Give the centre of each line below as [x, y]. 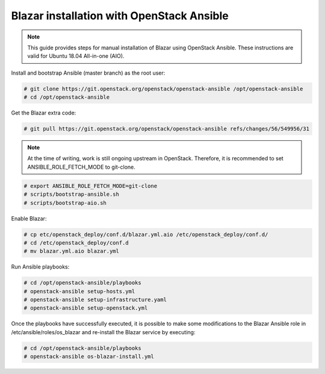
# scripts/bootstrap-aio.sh [65, 203]
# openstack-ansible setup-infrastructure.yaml [95, 300]
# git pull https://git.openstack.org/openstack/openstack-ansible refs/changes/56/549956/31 [167, 129]
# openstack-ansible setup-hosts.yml [79, 291]
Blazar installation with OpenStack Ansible [120, 16]
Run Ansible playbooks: [40, 267]
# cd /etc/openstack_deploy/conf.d [76, 243]
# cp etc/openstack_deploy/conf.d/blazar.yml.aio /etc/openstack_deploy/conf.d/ [146, 234]
